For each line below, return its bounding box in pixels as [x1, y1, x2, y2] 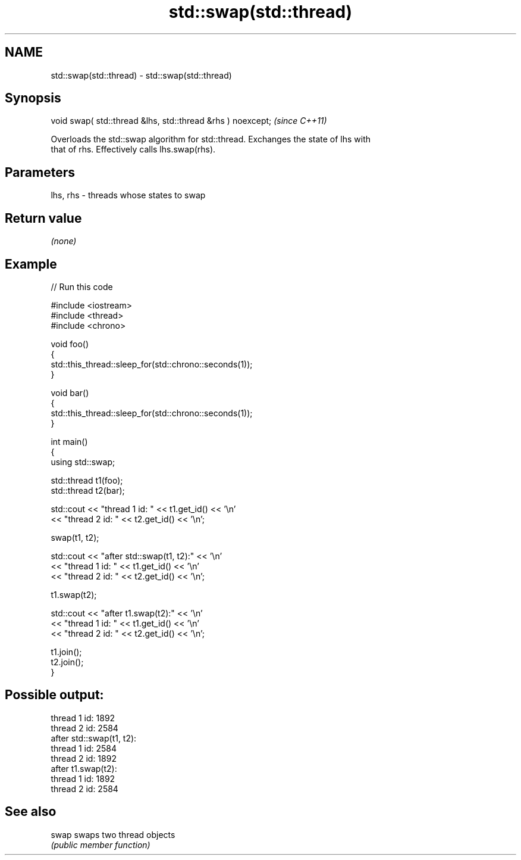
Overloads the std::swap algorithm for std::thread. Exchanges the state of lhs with [51, 134, 371, 145]
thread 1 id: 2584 [51, 743, 117, 753]
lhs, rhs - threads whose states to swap [51, 190, 206, 201]
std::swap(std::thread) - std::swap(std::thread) [51, 70, 232, 80]
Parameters [5, 164, 75, 180]
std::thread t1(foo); [51, 475, 123, 485]
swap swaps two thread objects [51, 829, 175, 840]
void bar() [51, 387, 89, 398]
